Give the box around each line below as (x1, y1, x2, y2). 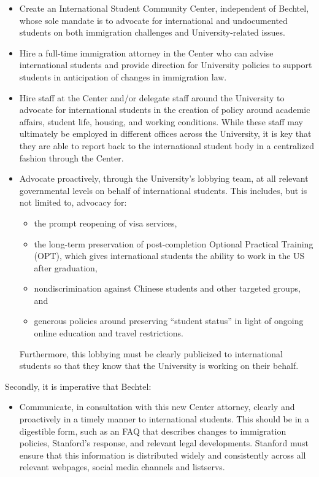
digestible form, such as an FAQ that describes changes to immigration (19, 424, 286, 437)
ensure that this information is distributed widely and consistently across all (19, 448, 306, 461)
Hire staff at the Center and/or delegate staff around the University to (19, 91, 285, 104)
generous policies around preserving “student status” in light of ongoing (34, 314, 304, 327)
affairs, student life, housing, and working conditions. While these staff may (19, 115, 303, 128)
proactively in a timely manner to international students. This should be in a (19, 413, 309, 425)
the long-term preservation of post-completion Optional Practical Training (34, 237, 313, 250)
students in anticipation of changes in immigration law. (19, 70, 227, 83)
